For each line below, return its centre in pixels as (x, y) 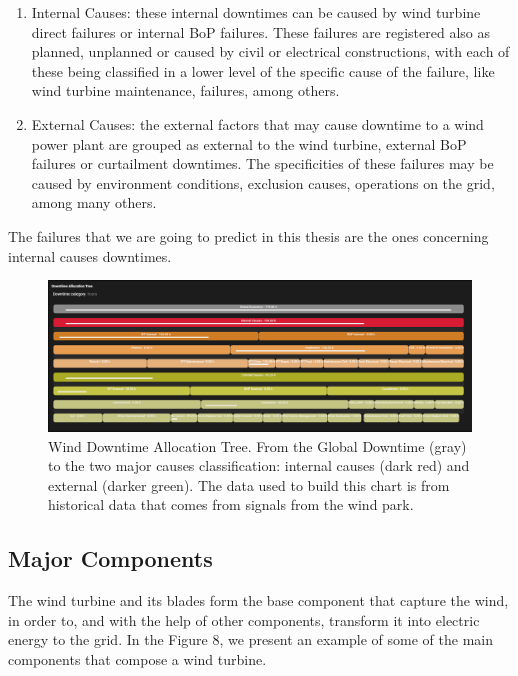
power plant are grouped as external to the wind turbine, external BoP (249, 143)
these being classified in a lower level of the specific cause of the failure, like (263, 70)
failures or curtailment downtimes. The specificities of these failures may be (262, 163)
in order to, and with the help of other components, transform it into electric (244, 619)
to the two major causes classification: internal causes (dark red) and (259, 465)
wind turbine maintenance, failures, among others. (185, 90)
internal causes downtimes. (90, 255)
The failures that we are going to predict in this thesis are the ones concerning (248, 235)
